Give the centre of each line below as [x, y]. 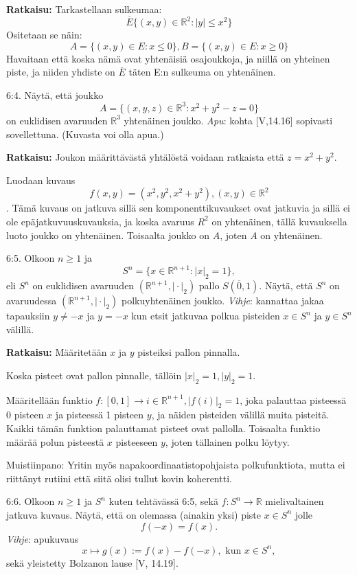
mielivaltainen [295, 501]
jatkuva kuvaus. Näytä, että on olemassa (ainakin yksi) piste [134, 514]
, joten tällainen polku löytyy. [227, 441]
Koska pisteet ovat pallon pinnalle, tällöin [94, 375]
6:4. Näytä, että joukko [55, 94]
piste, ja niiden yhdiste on [61, 72]
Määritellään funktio [49, 399]
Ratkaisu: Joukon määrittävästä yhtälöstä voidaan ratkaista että [145, 157]
